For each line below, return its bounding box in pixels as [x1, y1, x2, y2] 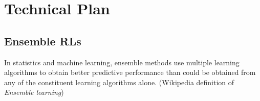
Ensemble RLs [4, 33, 81, 48]
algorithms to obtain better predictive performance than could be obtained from [4, 67, 256, 78]
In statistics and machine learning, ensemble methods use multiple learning [4, 57, 240, 67]
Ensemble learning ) [4, 87, 64, 97]
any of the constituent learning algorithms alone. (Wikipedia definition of [4, 77, 234, 87]
